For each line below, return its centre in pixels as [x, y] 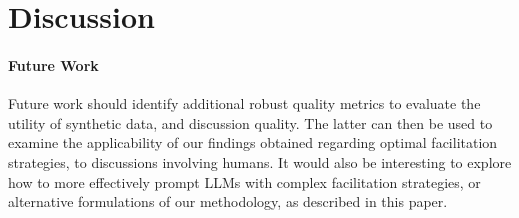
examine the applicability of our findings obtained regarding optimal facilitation [253, 142]
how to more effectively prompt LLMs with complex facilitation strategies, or [244, 181]
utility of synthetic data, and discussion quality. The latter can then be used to [250, 122]
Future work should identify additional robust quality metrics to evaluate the [244, 103]
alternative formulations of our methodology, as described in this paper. [228, 201]
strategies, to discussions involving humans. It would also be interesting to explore [260, 161]
